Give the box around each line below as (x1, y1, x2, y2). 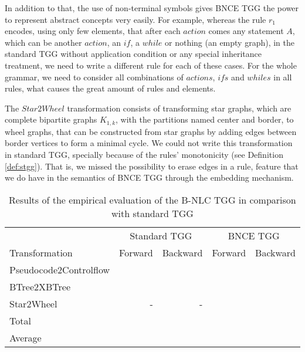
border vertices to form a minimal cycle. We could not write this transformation (5, 137, 293, 149)
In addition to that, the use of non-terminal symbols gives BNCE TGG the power (5, 2, 299, 13)
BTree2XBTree (9, 279, 71, 293)
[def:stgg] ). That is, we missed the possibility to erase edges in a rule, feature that (5, 160, 299, 172)
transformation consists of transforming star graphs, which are (67, 101, 292, 114)
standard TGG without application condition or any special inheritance (5, 48, 262, 60)
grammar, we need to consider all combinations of (5, 70, 184, 83)
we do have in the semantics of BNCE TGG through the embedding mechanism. (5, 171, 294, 184)
